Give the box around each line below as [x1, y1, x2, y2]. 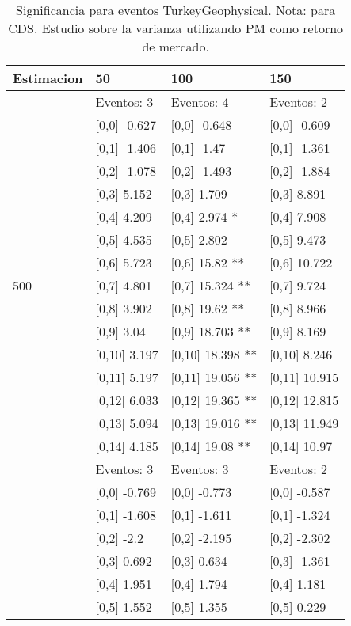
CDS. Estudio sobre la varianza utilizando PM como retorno [8, 19, 344, 37]
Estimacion [13, 69, 83, 87]
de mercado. [142, 37, 209, 55]
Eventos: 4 [170, 93, 229, 111]
